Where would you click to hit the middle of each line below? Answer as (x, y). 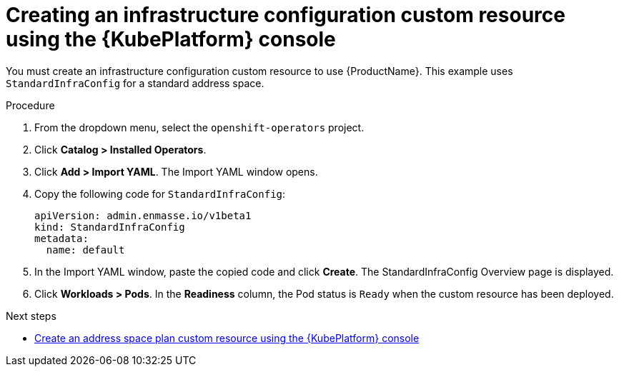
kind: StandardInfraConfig (110, 227)
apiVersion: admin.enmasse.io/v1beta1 (143, 215)
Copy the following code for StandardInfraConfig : (160, 193)
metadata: (61, 238)
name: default (85, 250)
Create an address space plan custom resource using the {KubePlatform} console (227, 338)
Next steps (31, 316)
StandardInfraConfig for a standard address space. (135, 83)
